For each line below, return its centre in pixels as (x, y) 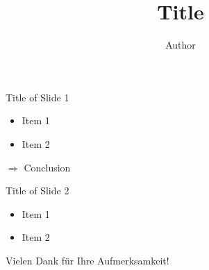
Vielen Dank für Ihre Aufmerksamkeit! (87, 260)
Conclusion (47, 167)
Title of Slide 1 (37, 97)
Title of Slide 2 (37, 191)
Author (181, 45)
